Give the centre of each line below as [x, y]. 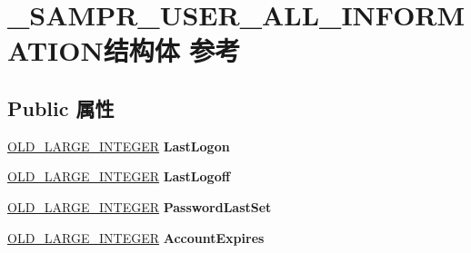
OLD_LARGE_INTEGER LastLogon [119, 146]
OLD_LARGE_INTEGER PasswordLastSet [140, 206]
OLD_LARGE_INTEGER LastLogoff [119, 176]
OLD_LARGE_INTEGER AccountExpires [136, 237]
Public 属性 [61, 107]
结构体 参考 [172, 50]
